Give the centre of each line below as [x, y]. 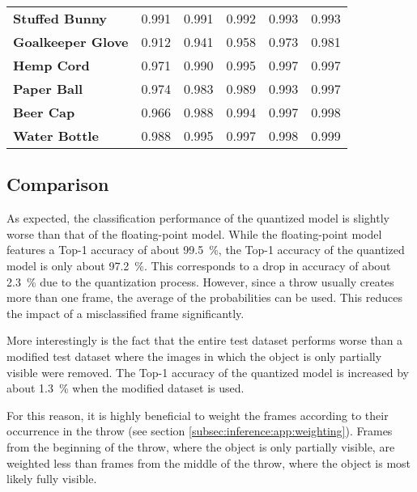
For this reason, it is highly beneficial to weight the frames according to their [198, 415]
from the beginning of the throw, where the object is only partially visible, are [201, 446]
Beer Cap [44, 112]
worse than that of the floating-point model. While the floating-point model [194, 233]
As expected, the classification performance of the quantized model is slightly [198, 218]
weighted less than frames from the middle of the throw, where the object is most [209, 462]
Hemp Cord [51, 65]
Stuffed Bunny [60, 18]
